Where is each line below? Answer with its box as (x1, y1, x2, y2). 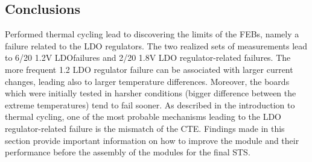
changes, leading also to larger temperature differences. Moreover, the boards (5, 75, 290, 87)
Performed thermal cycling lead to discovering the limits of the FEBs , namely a (5, 28, 299, 40)
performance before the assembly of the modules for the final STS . (5, 146, 250, 158)
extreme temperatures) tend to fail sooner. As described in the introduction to (5, 98, 295, 111)
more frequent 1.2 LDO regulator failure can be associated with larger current (5, 63, 293, 75)
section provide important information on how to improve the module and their (5, 134, 299, 146)
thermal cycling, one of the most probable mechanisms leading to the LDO (5, 110, 282, 123)
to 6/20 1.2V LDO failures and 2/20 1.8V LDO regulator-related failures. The (5, 51, 291, 64)
